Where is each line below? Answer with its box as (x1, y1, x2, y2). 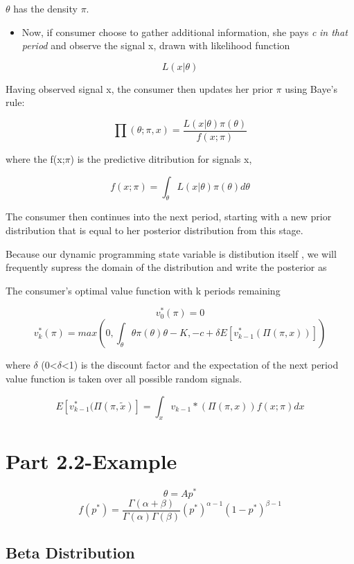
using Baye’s (285, 81, 338, 96)
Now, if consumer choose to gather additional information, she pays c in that (21, 24, 348, 39)
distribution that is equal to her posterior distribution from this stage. (6, 223, 303, 238)
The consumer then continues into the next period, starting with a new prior (6, 209, 332, 224)
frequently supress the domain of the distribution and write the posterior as (6, 260, 327, 274)
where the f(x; (6, 152, 65, 166)
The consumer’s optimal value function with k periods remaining (6, 283, 281, 297)
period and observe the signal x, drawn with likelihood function (21, 38, 290, 53)
